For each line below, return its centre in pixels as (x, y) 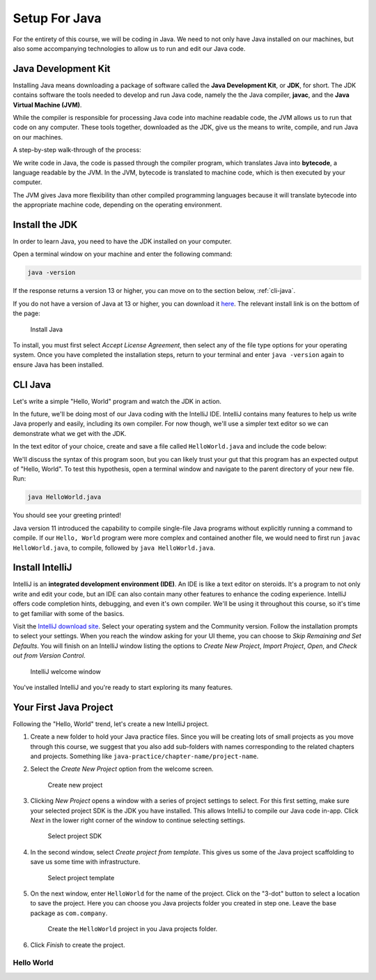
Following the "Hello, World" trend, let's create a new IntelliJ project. (111, 724)
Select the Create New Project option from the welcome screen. (122, 769)
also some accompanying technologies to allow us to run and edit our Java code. (129, 48)
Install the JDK (45, 224)
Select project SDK (75, 836)
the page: (27, 313)
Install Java (46, 329)
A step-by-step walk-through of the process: (77, 150)
